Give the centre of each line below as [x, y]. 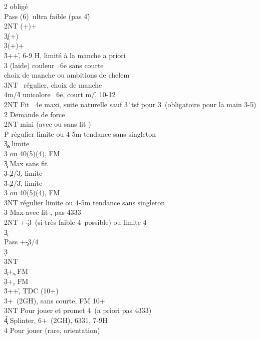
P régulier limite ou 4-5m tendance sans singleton [80, 133]
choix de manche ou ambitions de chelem [67, 75]
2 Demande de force [35, 114]
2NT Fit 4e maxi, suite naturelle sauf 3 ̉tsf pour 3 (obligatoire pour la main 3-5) [130, 104]
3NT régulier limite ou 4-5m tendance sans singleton [85, 202]
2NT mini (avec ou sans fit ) [48, 124]
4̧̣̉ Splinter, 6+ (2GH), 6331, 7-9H [56, 320]
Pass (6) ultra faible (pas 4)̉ [47, 16]
